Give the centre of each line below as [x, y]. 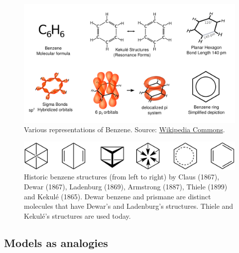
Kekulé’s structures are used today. [77, 215]
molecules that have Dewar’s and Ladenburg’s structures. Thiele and [129, 206]
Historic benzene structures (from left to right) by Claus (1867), [122, 177]
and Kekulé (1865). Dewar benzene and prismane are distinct [118, 196]
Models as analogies [56, 242]
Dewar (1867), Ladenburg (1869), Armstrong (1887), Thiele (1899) [126, 187]
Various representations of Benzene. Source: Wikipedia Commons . [124, 129]
